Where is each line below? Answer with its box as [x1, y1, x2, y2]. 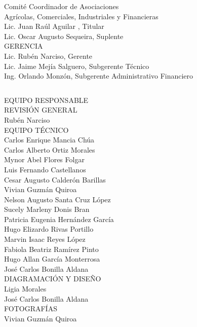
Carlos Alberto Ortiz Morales [4, 144, 95, 155]
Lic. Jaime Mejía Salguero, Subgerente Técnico [4, 60, 149, 71]
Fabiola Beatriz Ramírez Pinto [4, 243, 99, 254]
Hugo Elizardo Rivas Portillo [4, 224, 94, 234]
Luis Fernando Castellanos [4, 164, 86, 174]
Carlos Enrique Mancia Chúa [4, 134, 95, 145]
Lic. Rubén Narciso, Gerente [4, 50, 93, 61]
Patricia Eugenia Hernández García [4, 213, 114, 224]
